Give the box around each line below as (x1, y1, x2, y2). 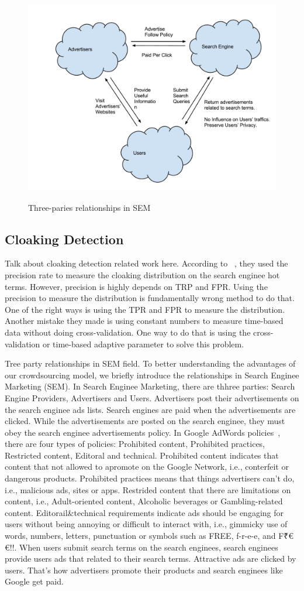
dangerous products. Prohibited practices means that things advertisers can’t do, (5, 472, 295, 484)
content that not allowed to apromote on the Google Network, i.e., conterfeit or (5, 460, 289, 473)
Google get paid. (5, 575, 64, 587)
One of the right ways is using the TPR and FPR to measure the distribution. (5, 303, 285, 315)
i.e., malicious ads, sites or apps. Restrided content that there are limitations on (5, 483, 291, 496)
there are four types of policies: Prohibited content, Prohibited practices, (5, 438, 265, 450)
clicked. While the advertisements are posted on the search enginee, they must (5, 415, 285, 427)
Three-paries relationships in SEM (28, 201, 151, 213)
